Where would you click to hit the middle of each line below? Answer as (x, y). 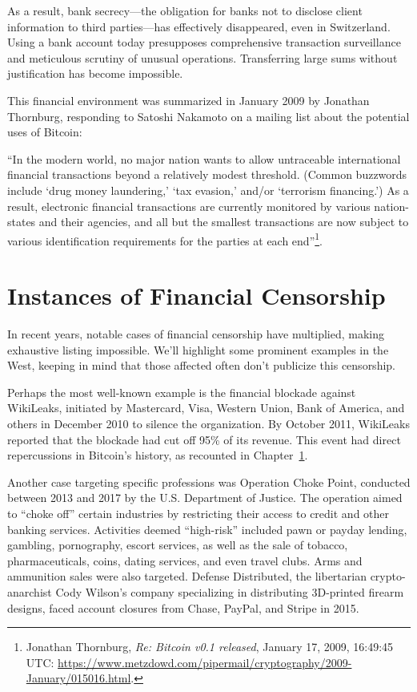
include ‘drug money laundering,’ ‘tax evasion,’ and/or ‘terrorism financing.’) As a (208, 190)
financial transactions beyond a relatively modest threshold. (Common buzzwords (207, 174)
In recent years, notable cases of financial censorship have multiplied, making (196, 334)
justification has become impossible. (95, 73)
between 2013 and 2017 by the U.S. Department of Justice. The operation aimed (205, 498)
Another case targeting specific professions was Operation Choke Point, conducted (209, 482)
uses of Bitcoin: (45, 132)
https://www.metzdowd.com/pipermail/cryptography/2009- (205, 662)
